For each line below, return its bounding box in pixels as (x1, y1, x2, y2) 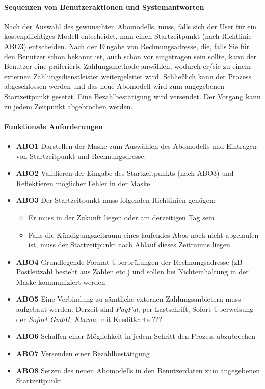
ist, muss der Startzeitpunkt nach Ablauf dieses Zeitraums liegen (28, 239, 230, 250)
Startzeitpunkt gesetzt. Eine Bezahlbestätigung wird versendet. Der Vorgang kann (4, 90, 261, 101)
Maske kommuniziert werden (16, 276, 105, 287)
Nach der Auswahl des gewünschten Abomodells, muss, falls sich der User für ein (4, 20, 257, 31)
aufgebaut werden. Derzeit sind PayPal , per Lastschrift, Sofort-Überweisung (16, 304, 254, 314)
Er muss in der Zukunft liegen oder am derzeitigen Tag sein (28, 212, 215, 222)
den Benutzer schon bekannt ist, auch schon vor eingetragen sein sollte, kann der (4, 51, 256, 61)
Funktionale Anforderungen (4, 121, 103, 131)
